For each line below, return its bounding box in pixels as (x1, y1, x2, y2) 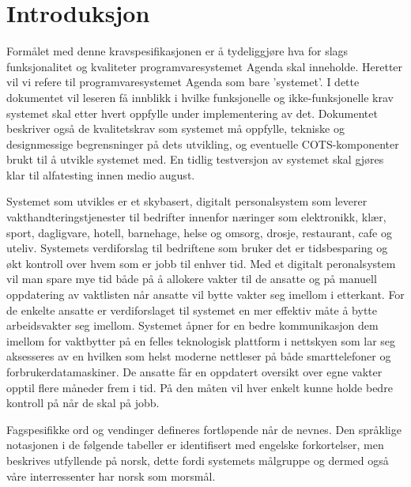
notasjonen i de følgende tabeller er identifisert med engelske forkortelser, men (6, 436, 384, 453)
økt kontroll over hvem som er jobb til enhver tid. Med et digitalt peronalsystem (6, 255, 396, 271)
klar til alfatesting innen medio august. (6, 166, 195, 183)
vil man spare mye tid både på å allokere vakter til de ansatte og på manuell (6, 270, 377, 287)
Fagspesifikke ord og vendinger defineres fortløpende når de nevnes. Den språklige (6, 421, 402, 437)
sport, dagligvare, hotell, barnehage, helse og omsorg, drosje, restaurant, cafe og (6, 224, 392, 240)
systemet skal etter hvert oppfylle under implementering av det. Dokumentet (6, 104, 378, 121)
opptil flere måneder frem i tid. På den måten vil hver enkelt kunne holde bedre (6, 379, 393, 395)
